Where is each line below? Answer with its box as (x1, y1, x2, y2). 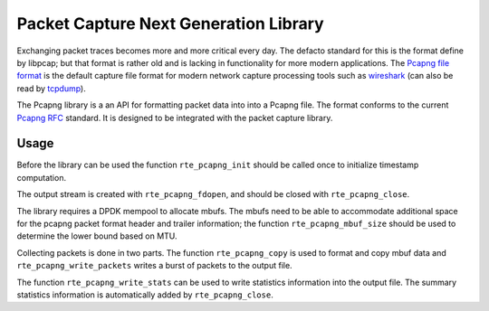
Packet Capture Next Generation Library (16, 14, 325, 33)
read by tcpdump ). (16, 82, 86, 94)
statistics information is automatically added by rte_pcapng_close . (16, 289, 273, 300)
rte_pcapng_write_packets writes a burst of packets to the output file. (16, 260, 293, 271)
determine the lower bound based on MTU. (16, 231, 177, 241)
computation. (16, 172, 67, 183)
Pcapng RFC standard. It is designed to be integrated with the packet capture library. (16, 112, 333, 123)
